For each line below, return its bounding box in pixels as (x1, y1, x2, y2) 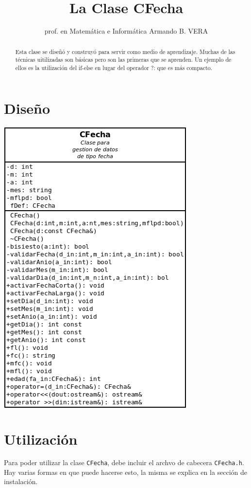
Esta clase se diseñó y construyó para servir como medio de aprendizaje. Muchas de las (15, 47, 235, 55)
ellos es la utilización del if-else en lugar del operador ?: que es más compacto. (15, 63, 213, 72)
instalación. (4, 476, 38, 487)
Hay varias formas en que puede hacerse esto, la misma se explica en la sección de (4, 467, 248, 477)
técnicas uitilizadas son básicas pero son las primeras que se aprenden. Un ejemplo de (15, 55, 232, 64)
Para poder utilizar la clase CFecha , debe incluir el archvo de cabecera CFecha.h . (4, 457, 244, 468)
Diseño (4, 98, 50, 118)
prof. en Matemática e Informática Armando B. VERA (44, 26, 208, 36)
